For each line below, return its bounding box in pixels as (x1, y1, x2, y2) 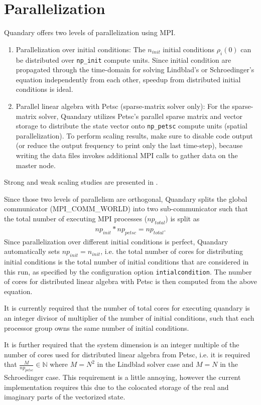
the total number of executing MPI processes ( (4, 213, 148, 223)
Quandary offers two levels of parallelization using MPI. (4, 27, 176, 38)
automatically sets (4, 246, 60, 256)
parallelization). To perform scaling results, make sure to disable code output (16, 130, 253, 141)
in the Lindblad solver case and (97, 359, 194, 369)
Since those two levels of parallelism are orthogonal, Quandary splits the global (4, 193, 247, 204)
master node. (16, 160, 56, 170)
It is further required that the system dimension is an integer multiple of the (4, 339, 239, 350)
